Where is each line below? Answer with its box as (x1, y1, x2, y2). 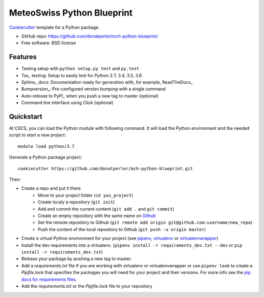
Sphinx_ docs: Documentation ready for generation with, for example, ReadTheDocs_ (21, 79, 193, 85)
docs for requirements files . (21, 276, 77, 282)
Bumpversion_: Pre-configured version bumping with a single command (21, 86, 166, 92)
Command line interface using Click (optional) (21, 100, 114, 106)
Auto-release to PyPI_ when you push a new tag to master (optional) (21, 93, 159, 99)
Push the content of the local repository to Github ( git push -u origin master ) (38, 226, 206, 232)
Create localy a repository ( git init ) (38, 199, 115, 205)
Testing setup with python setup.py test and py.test (21, 66, 139, 72)
